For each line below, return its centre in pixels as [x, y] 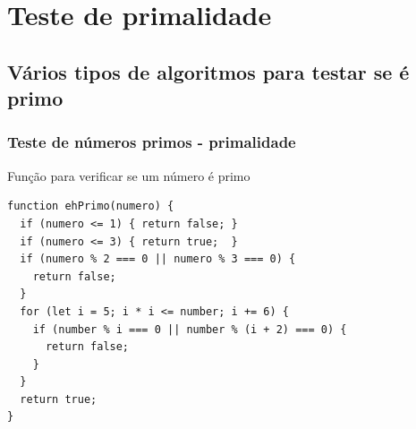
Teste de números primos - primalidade [152, 142]
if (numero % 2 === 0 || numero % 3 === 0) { [158, 259]
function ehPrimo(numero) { [91, 206]
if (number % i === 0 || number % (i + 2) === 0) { [190, 329]
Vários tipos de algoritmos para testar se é [208, 71]
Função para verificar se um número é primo [129, 175]
